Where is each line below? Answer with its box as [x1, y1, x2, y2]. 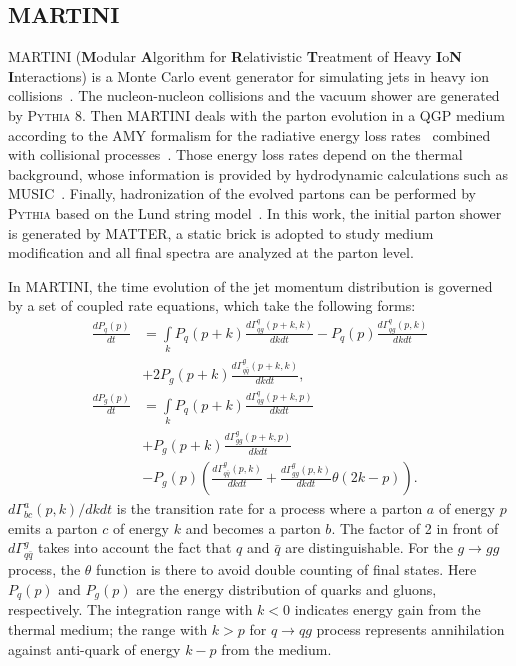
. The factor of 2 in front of [331, 517, 499, 538]
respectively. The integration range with [8, 599, 253, 620]
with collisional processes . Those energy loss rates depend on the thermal [8, 144, 463, 165]
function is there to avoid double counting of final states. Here [96, 559, 477, 580]
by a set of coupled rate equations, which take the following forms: [8, 295, 416, 316]
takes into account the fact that [38, 537, 232, 558]
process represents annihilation [316, 619, 505, 640]
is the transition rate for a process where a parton [116, 498, 423, 519]
